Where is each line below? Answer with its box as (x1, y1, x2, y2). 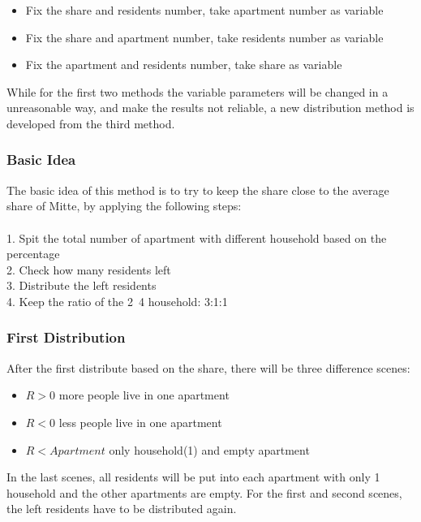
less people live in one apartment (58, 413, 222, 430)
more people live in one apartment (58, 386, 230, 403)
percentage (6, 245, 60, 262)
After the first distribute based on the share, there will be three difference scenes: (6, 359, 410, 376)
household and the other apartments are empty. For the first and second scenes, (6, 484, 402, 501)
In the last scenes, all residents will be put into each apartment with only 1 (6, 468, 380, 485)
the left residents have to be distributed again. (6, 500, 237, 517)
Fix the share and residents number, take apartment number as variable (25, 2, 384, 18)
